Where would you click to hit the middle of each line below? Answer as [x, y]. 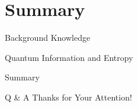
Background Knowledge [48, 38]
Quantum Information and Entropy [69, 57]
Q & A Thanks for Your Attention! [68, 97]
